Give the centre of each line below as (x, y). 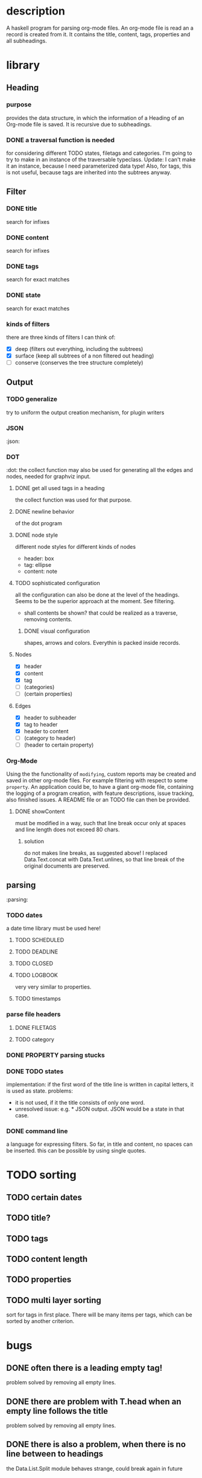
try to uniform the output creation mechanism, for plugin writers (85, 412)
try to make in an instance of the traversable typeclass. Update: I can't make (101, 160)
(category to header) (50, 738)
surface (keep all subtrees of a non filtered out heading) (84, 356)
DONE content (28, 237)
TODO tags (27, 1238)
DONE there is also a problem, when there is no (96, 1444)
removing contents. (48, 620)
